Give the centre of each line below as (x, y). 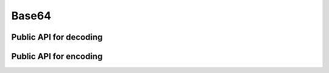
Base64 (31, 16)
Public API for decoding (57, 37)
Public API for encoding (57, 56)
